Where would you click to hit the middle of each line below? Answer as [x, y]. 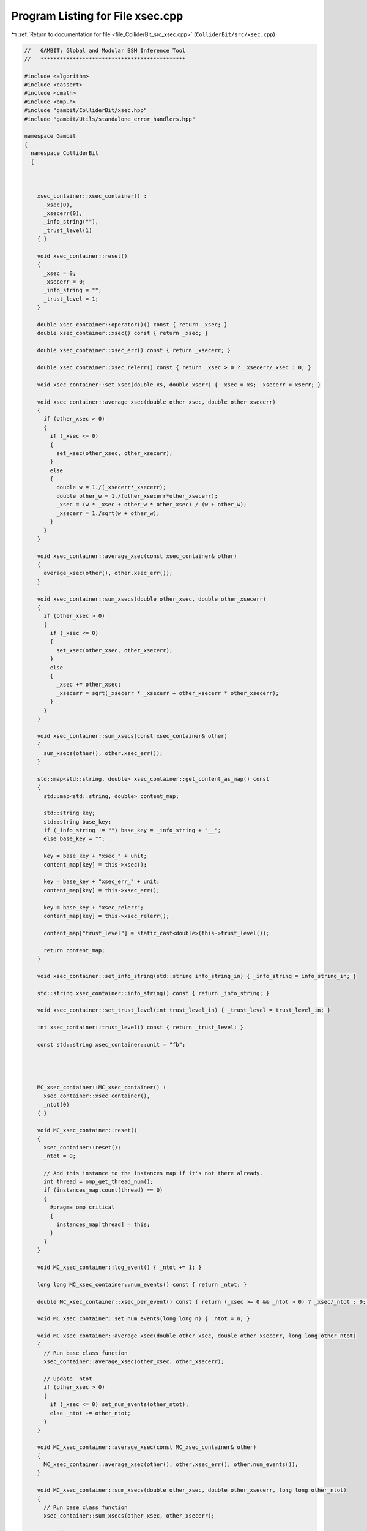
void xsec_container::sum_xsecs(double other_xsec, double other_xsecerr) [151, 599]
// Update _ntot [68, 1379]
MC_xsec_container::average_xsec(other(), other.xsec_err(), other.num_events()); [171, 1464]
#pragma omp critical [82, 1207]
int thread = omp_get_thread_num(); [98, 1182]
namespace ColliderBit [65, 153]
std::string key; [70, 813]
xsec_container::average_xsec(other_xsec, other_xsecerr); [134, 1362]
